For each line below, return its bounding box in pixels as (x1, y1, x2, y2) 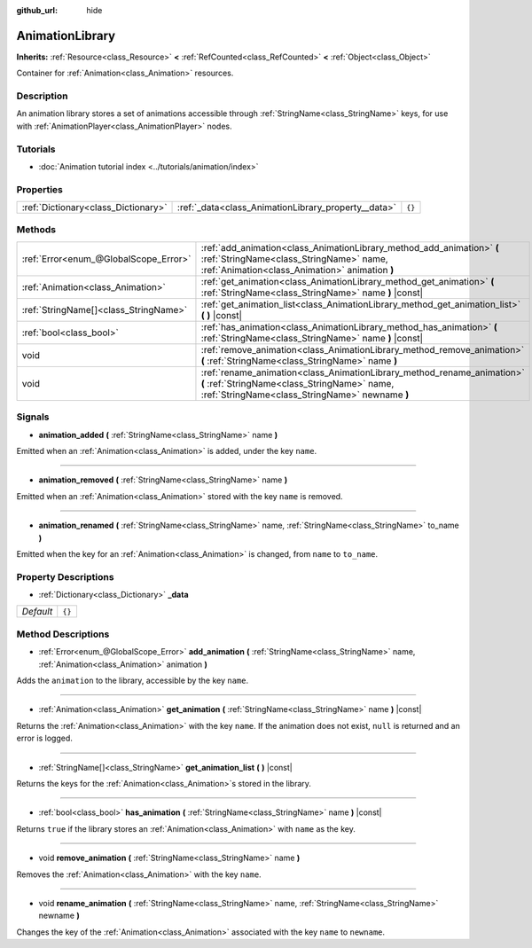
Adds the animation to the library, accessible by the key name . (16, 675, 248, 686)
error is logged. (16, 733, 73, 744)
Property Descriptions (16, 570, 114, 583)
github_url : (16, 5, 58, 15)
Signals (16, 411, 50, 423)
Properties (16, 183, 64, 195)
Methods (16, 223, 57, 236)
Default (21, 606, 53, 618)
